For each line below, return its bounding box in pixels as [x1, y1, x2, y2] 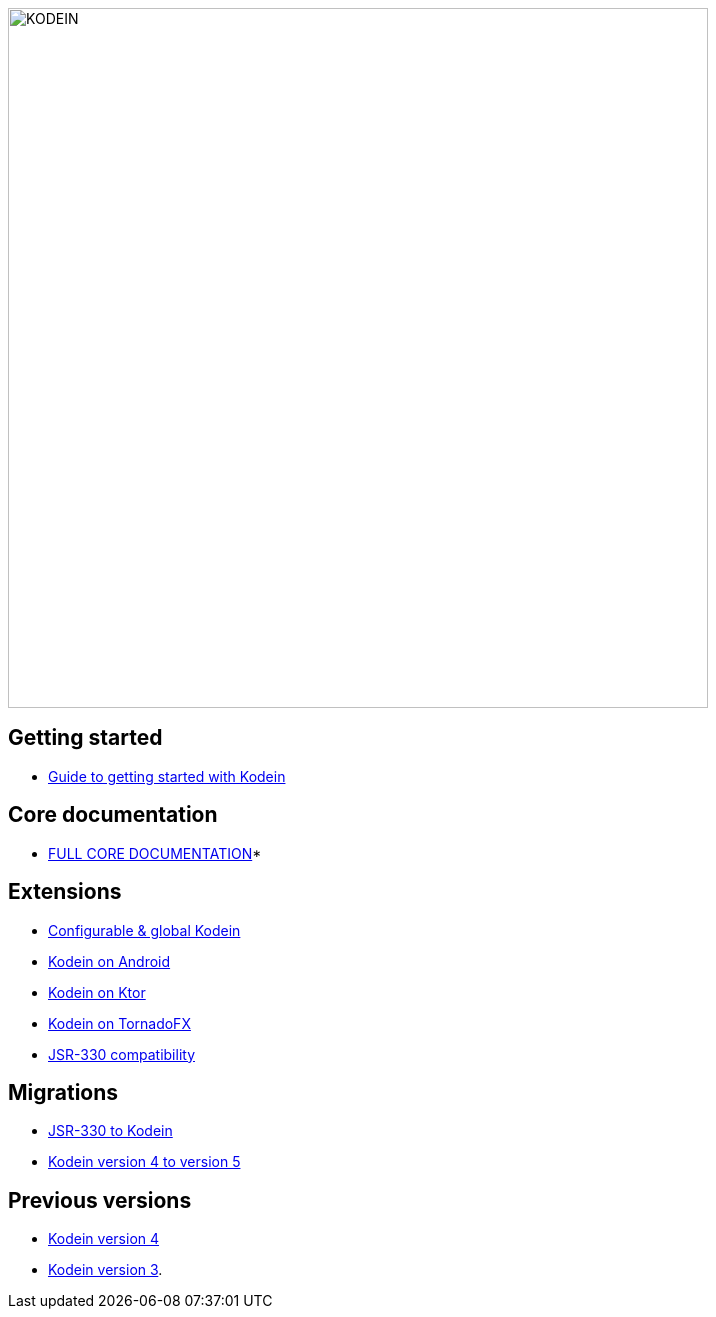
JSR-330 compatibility [48, 1045, 195, 1063]
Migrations [8, 1079, 119, 1105]
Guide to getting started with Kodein [48, 767, 286, 785]
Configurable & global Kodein [48, 921, 241, 939]
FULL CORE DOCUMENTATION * [48, 844, 262, 862]
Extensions [8, 879, 122, 905]
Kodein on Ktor [48, 983, 146, 1001]
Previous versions [8, 1187, 192, 1213]
